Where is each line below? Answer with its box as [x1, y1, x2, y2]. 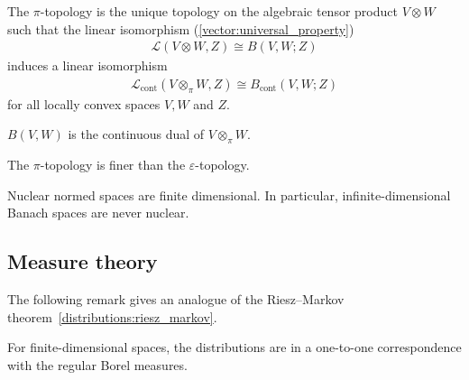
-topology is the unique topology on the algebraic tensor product [40, 2, 398, 20]
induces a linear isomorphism [7, 56, 168, 75]
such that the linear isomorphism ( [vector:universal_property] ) [7, 19, 354, 38]
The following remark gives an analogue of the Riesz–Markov [7, 290, 345, 309]
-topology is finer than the [40, 155, 186, 174]
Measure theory [7, 247, 158, 275]
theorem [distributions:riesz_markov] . [7, 307, 217, 326]
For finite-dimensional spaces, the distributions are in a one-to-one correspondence [7, 338, 462, 357]
